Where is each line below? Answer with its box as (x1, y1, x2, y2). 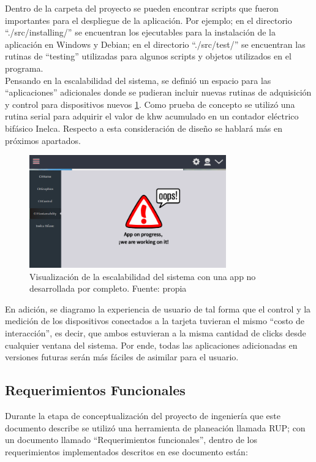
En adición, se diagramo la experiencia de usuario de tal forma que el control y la (5, 302, 311, 315)
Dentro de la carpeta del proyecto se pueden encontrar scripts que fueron (5, 2, 279, 14)
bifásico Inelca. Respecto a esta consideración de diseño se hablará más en (5, 121, 283, 134)
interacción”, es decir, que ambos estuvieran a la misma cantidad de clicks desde (5, 327, 306, 339)
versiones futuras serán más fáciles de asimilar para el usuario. (5, 350, 239, 363)
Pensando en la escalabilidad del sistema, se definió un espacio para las (5, 74, 271, 86)
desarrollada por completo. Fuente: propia (29, 282, 187, 295)
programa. (5, 61, 43, 74)
